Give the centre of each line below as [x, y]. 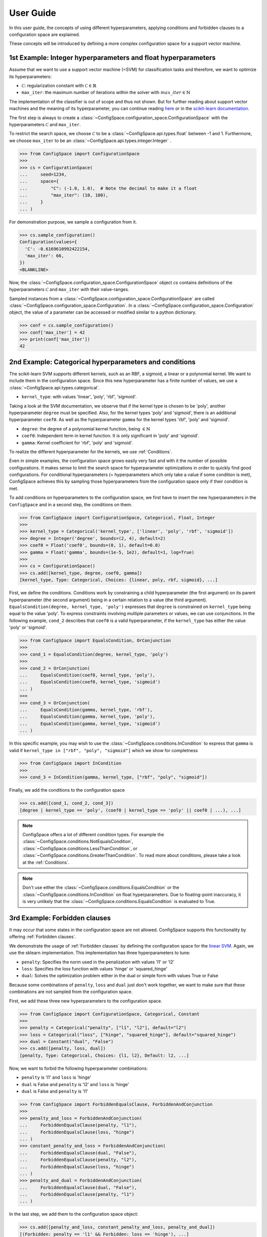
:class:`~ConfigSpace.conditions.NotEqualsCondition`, [78, 842]
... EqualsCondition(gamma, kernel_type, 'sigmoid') [90, 723]
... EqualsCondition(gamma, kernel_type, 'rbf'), [86, 710]
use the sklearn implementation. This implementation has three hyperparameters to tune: [100, 953]
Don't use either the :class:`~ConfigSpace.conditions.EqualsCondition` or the [101, 888]
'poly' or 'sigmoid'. [28, 627]
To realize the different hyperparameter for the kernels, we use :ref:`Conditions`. [91, 452]
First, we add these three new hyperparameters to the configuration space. [86, 1001]
